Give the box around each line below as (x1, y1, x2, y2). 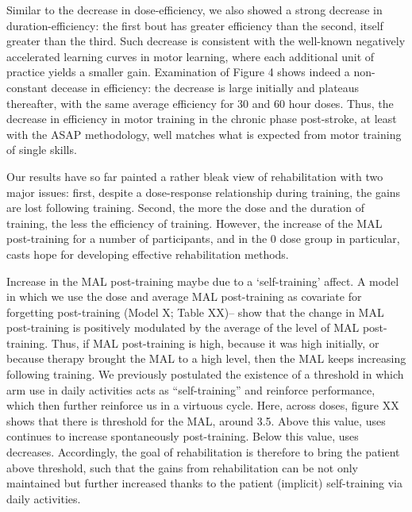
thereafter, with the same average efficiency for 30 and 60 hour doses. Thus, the (6, 94, 394, 111)
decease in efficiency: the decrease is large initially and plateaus (51, 79, 360, 95)
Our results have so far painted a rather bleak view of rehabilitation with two (6, 167, 383, 184)
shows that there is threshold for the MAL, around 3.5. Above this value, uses (6, 412, 386, 429)
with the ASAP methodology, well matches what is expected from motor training (6, 125, 402, 142)
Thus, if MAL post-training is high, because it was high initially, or (51, 334, 379, 351)
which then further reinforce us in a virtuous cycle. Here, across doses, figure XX (6, 397, 399, 414)
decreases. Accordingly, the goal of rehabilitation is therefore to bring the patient (6, 444, 400, 460)
